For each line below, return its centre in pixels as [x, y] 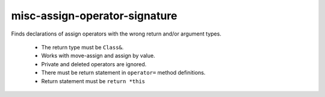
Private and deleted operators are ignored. [94, 64]
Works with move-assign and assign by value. [98, 56]
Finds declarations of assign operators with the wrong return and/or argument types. [116, 34]
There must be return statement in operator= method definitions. [123, 73]
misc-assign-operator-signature [94, 16]
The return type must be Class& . [82, 47]
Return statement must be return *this [93, 81]
